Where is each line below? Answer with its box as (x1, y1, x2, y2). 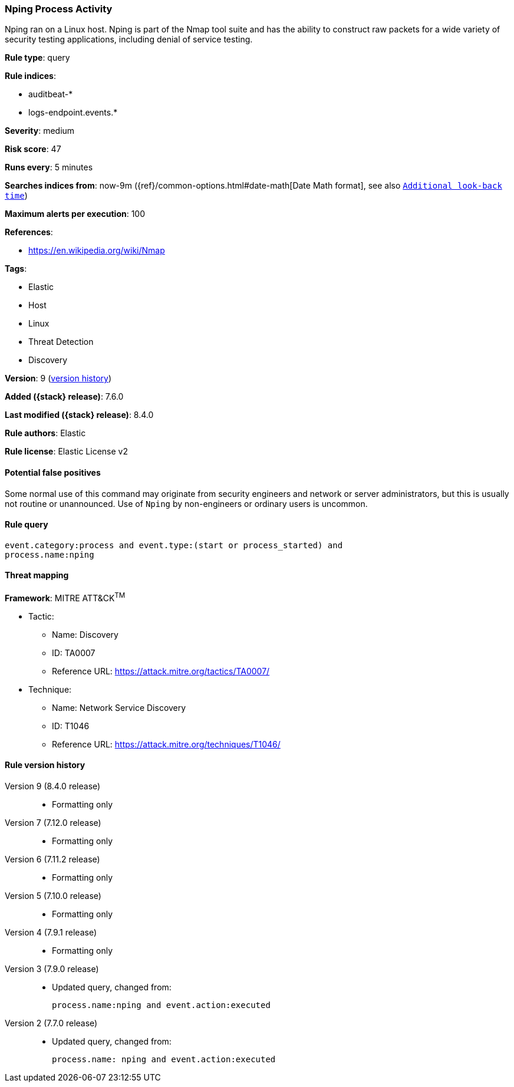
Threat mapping (5, 570, 69, 581)
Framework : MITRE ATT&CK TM (5, 591, 126, 603)
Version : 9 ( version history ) (5, 373, 112, 384)
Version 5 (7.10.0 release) (5, 890, 101, 901)
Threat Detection (28, 337, 94, 347)
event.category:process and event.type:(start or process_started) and (5, 540, 343, 550)
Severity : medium (5, 126, 75, 136)
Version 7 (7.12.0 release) (5, 817, 101, 828)
